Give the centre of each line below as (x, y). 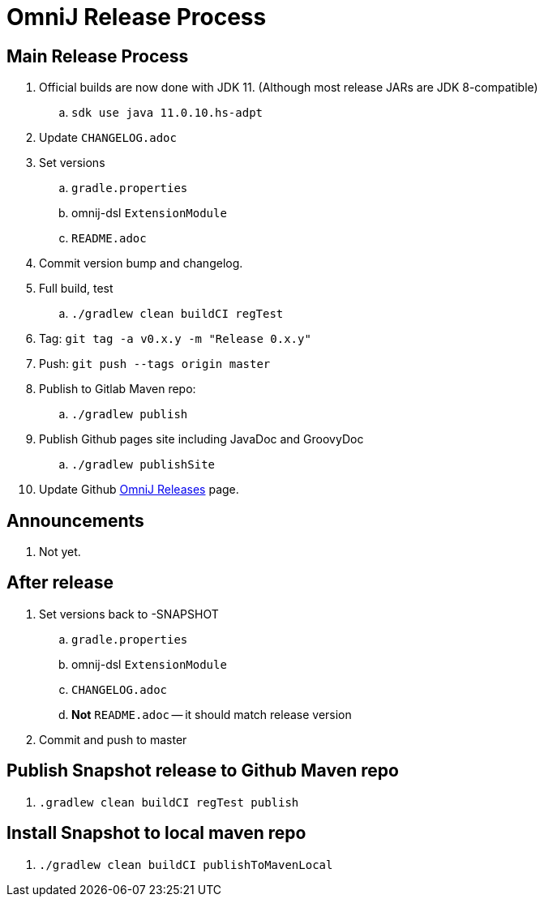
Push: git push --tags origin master (155, 364)
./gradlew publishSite (143, 465)
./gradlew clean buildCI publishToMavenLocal (186, 864)
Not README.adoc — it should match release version (212, 714)
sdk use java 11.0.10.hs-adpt (167, 113)
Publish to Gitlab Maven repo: (118, 389)
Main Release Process (98, 56)
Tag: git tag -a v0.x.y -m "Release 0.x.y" (175, 339)
